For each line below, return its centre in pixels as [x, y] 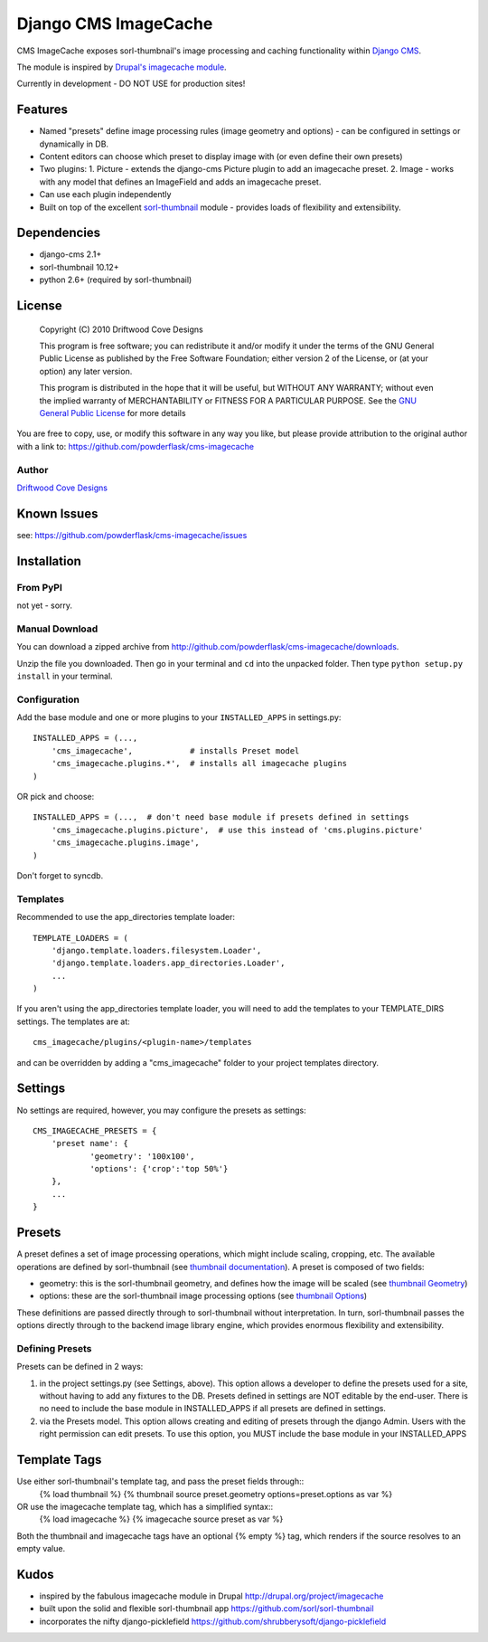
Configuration [48, 699]
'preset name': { [89, 1144]
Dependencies [59, 233]
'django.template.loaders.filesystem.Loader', [156, 950]
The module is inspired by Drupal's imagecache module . [122, 67]
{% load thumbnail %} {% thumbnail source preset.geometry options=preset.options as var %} [216, 1494]
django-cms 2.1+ [70, 254]
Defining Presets [54, 1348]
